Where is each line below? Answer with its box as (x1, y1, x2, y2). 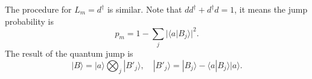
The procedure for (5, 3, 72, 15)
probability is (5, 14, 54, 27)
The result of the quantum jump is (5, 47, 133, 60)
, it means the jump (234, 3, 308, 15)
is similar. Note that (107, 3, 182, 15)
